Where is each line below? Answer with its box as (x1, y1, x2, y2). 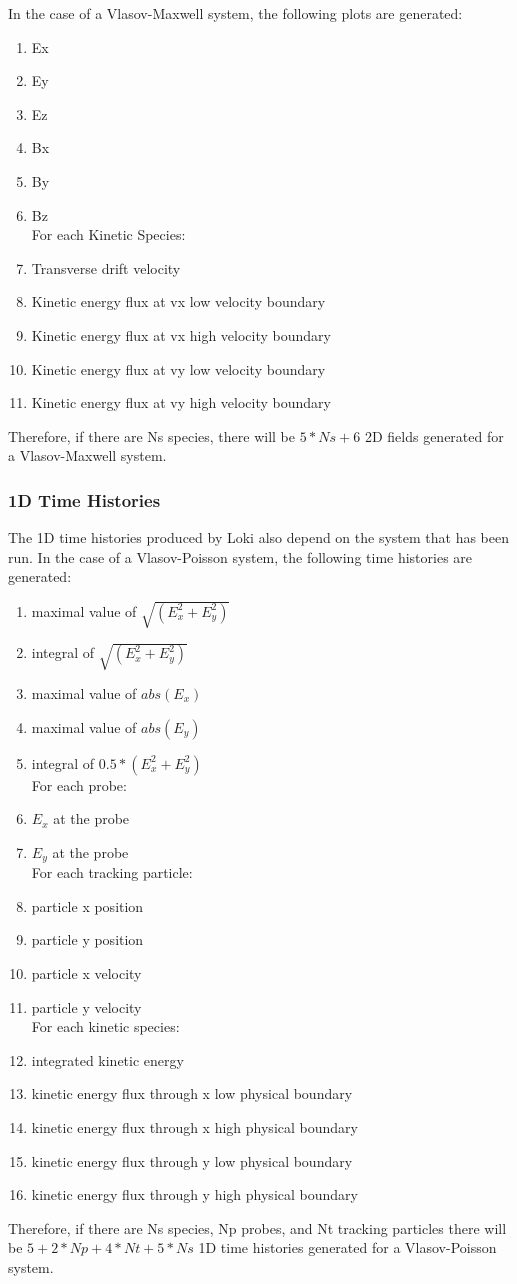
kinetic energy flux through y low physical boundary (31, 1150, 353, 1171)
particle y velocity (31, 996, 142, 1017)
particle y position (31, 929, 144, 950)
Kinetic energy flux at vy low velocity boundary (31, 358, 326, 379)
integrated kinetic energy (31, 1049, 184, 1070)
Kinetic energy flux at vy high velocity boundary (31, 392, 331, 413)
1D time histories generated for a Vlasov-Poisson (198, 1237, 497, 1258)
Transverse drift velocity (31, 257, 181, 278)
